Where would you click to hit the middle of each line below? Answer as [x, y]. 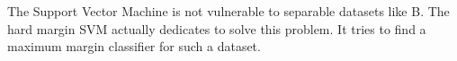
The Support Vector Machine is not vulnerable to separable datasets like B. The [228, 11]
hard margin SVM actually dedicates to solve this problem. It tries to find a [217, 28]
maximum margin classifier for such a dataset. [134, 46]
